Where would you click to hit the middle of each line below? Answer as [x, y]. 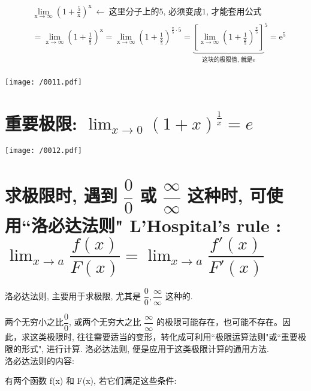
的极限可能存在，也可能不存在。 [219, 322]
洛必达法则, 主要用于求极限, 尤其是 [73, 296]
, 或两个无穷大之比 [105, 322]
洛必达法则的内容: [40, 360]
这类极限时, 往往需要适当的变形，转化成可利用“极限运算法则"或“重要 [164, 337]
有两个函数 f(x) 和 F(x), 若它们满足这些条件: [91, 381]
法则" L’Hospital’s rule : [181, 225]
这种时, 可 [227, 195]
